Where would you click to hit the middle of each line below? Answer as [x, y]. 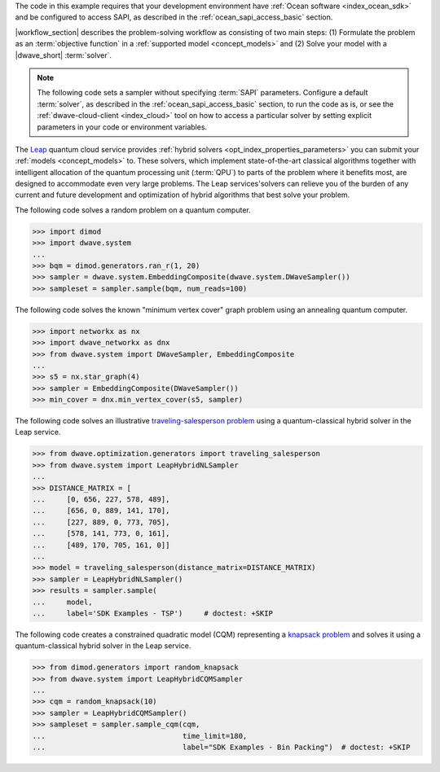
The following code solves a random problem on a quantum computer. [133, 210]
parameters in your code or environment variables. [122, 127]
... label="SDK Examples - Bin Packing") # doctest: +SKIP [221, 748]
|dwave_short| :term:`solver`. [63, 55]
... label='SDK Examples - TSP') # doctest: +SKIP [152, 613]
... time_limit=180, [140, 736]
